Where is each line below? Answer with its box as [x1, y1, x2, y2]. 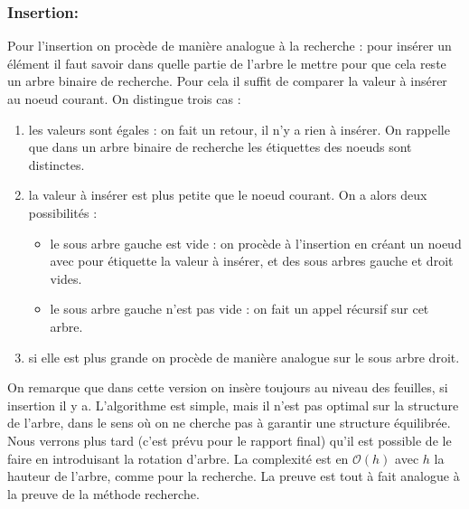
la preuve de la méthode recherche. [7, 484, 200, 503]
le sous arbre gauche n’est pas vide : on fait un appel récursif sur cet [50, 299, 429, 318]
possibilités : [28, 203, 98, 222]
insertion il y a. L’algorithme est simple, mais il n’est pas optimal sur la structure [7, 395, 459, 414]
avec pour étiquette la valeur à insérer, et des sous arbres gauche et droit [50, 251, 454, 270]
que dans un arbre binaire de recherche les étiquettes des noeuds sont [28, 137, 412, 156]
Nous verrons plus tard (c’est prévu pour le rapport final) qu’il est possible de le [7, 430, 452, 449]
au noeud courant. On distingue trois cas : [7, 90, 241, 108]
